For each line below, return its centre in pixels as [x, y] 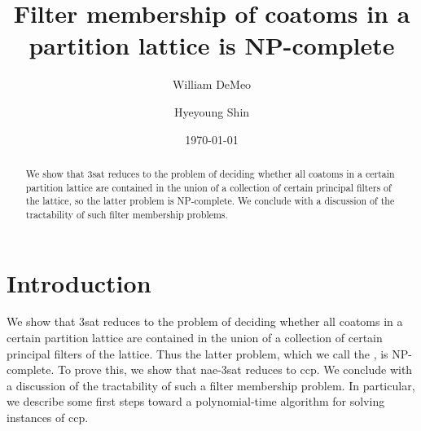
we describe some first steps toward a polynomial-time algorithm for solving [196, 401]
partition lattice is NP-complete [212, 45]
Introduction [79, 282]
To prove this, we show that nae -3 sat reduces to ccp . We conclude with [235, 369]
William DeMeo [212, 84]
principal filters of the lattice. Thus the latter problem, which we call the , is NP [208, 353]
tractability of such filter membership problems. [127, 214]
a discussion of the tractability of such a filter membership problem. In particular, [211, 385]
